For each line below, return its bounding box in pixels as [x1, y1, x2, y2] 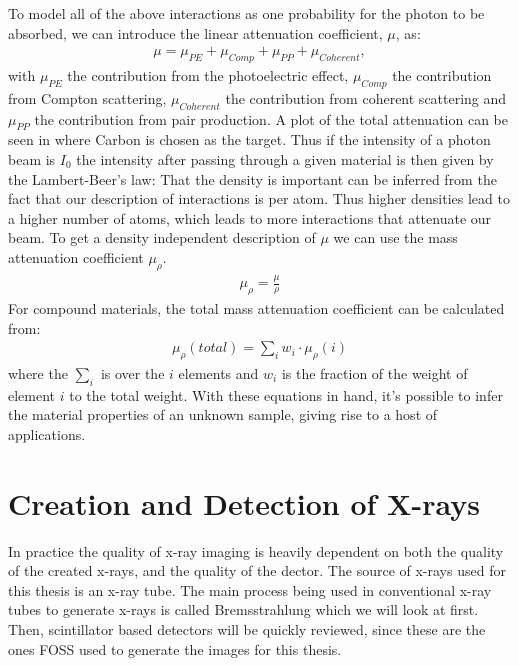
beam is [8, 149, 56, 169]
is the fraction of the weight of [281, 362, 468, 383]
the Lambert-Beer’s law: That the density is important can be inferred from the [8, 168, 497, 189]
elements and [178, 362, 259, 383]
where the [8, 362, 68, 383]
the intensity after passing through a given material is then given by [76, 149, 494, 169]
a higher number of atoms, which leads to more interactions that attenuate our [8, 207, 492, 228]
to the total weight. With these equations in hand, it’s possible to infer [69, 384, 503, 405]
